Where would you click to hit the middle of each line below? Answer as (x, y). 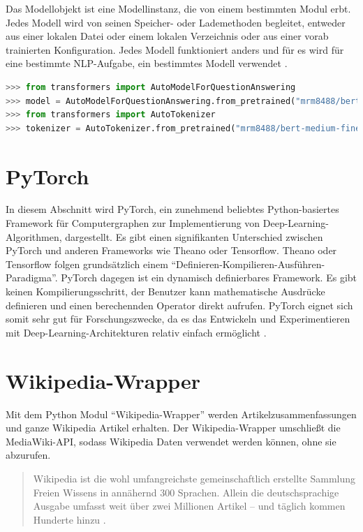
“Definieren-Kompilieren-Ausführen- (248, 264)
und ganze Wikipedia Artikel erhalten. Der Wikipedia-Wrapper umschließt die (173, 428)
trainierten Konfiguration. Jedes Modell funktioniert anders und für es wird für (175, 49)
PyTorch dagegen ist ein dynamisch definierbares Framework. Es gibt (209, 278)
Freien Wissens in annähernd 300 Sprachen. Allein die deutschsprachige (186, 492)
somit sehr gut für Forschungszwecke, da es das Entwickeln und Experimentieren (178, 319)
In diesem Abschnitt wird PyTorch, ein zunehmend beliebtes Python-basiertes (172, 209)
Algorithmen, (34, 236)
